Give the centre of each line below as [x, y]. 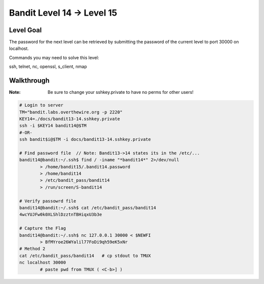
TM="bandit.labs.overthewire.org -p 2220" [71, 112]
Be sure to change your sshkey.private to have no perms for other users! [121, 92]
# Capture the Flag [43, 228]
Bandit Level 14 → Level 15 [63, 13]
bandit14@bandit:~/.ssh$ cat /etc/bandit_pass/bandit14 [88, 208]
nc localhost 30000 [43, 262]
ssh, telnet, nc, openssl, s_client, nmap [48, 66]
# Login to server [41, 105]
